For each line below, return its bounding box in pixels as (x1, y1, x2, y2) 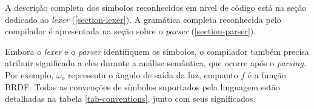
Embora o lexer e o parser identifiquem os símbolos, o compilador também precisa (5, 45, 309, 57)
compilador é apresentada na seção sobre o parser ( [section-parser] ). (5, 25, 256, 37)
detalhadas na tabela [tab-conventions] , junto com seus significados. (5, 92, 256, 105)
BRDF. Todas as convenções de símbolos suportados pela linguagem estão (5, 80, 280, 93)
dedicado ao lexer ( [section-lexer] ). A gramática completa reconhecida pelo (5, 13, 281, 25)
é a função (247, 68, 286, 81)
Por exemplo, (5, 68, 54, 81)
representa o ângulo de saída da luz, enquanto (67, 68, 238, 81)
